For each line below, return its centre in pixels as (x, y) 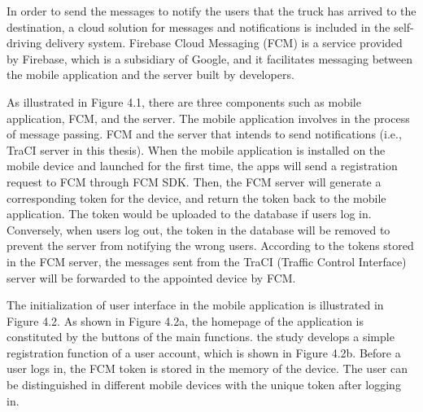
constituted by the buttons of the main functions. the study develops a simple (201, 337)
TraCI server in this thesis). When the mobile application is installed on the (196, 149)
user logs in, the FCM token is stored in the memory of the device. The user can (207, 368)
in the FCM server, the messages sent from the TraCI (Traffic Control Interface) (207, 261)
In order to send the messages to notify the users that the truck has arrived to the (211, 11)
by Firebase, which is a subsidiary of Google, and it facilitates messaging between (210, 58)
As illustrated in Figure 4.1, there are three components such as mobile (184, 101)
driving (24, 43)
